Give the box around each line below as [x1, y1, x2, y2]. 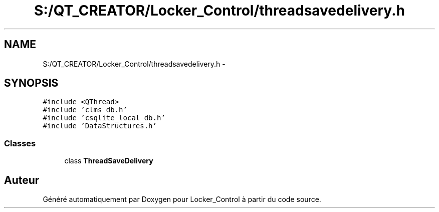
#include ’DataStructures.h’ [43, 122, 157, 130]
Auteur [4, 173, 40, 186]
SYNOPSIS [4, 77, 59, 90]
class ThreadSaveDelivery [64, 156, 153, 165]
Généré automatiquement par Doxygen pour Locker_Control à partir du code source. [43, 195, 321, 204]
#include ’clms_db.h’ [43, 106, 127, 114]
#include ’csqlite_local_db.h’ [43, 114, 165, 122]
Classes [4, 138, 36, 148]
